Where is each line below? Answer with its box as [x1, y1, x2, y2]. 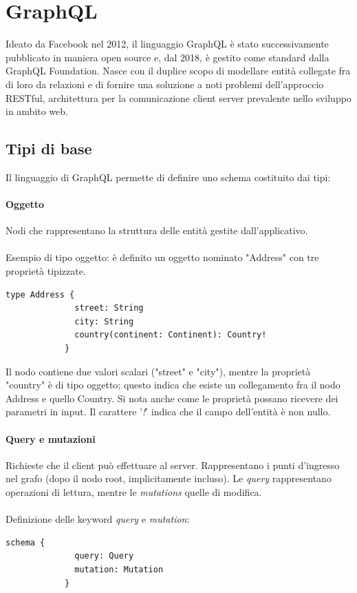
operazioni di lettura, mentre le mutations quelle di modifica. [6, 484, 262, 499]
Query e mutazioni [6, 431, 96, 446]
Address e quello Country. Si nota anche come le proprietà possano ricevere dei [6, 391, 338, 405]
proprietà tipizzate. [6, 264, 86, 278]
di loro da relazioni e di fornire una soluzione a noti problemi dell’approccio [6, 76, 324, 91]
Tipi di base [6, 138, 92, 159]
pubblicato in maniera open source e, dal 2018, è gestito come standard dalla [6, 50, 329, 64]
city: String [74, 316, 134, 326]
